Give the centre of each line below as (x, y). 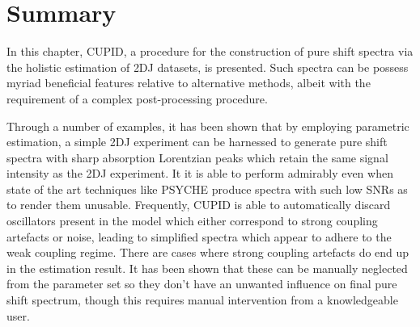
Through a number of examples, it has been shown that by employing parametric (208, 126)
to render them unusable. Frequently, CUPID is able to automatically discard (199, 205)
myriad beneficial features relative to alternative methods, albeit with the (189, 83)
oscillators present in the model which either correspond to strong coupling (192, 221)
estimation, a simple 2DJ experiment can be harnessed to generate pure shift (197, 142)
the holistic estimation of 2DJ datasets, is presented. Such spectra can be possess (208, 67)
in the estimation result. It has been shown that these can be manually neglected (207, 268)
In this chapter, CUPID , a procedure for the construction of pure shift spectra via (210, 51)
